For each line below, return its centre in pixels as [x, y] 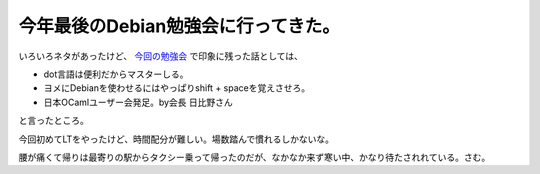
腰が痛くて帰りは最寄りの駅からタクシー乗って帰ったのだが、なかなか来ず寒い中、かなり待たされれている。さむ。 [254, 157]
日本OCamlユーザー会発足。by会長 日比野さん [138, 102]
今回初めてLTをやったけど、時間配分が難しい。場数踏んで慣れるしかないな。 [176, 139]
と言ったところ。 [53, 121]
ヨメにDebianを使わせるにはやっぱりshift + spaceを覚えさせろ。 [176, 88]
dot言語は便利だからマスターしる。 [116, 74]
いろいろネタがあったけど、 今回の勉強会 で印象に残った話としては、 [161, 56]
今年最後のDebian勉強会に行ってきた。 [179, 26]
